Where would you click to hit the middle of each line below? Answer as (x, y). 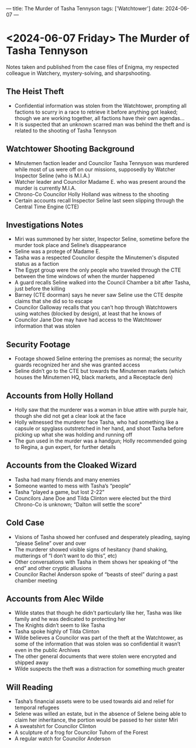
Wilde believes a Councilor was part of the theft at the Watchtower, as (99, 638)
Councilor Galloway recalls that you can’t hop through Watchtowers (96, 307)
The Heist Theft (35, 92)
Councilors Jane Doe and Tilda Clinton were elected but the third (93, 498)
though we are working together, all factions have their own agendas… (99, 118)
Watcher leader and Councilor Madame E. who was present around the (100, 181)
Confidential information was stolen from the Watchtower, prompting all (101, 105)
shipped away (31, 663)
